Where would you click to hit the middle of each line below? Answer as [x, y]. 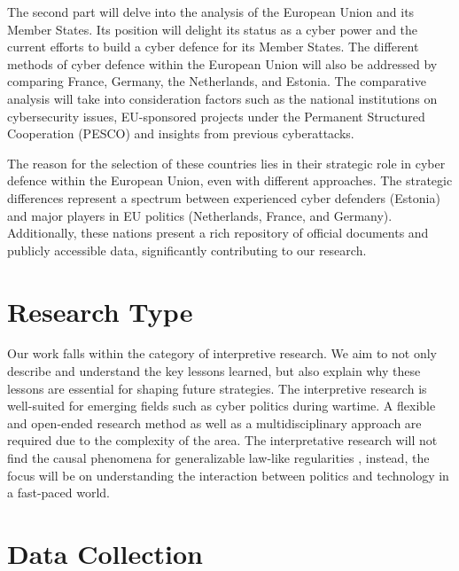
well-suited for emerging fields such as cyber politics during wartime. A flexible [222, 406]
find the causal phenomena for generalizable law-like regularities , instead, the [218, 458]
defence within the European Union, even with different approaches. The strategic [230, 180]
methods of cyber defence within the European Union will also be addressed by [222, 63]
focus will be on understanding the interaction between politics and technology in [228, 475]
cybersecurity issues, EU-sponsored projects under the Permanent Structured [216, 116]
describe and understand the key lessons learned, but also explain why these [214, 371]
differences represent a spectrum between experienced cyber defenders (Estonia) [224, 197]
